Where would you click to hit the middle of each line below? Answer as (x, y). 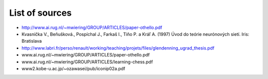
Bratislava (32, 41)
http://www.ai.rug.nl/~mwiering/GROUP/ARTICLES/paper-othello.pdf (92, 27)
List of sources (40, 13)
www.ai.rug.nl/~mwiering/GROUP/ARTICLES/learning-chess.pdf (87, 62)
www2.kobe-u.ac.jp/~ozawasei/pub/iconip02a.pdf (73, 68)
